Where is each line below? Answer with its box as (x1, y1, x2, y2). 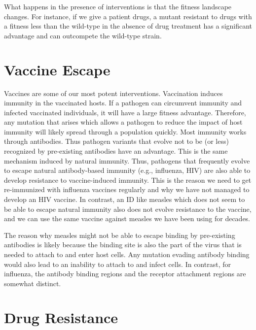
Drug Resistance (4, 307, 118, 327)
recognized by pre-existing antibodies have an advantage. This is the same (4, 146, 228, 156)
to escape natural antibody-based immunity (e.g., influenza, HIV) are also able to (4, 165, 251, 175)
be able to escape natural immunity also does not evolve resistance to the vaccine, (4, 203, 252, 214)
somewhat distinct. (4, 278, 61, 288)
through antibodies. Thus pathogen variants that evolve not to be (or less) (4, 136, 229, 146)
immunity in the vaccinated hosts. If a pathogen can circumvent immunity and (4, 98, 242, 108)
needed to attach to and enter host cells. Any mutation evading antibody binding (4, 249, 250, 259)
